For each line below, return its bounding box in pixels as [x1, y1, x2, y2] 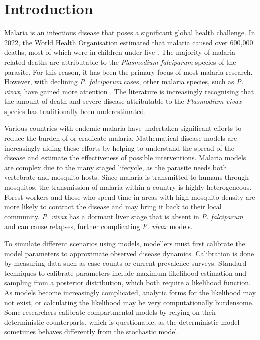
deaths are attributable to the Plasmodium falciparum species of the [27, 56, 236, 67]
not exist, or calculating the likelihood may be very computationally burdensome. [4, 297, 254, 307]
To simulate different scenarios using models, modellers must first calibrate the [4, 238, 245, 248]
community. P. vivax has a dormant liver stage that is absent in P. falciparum [4, 211, 243, 221]
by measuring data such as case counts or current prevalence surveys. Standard [4, 258, 247, 268]
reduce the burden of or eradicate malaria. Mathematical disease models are [4, 133, 237, 143]
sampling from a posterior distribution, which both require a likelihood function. [4, 277, 251, 288]
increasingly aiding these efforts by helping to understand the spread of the [4, 142, 234, 153]
